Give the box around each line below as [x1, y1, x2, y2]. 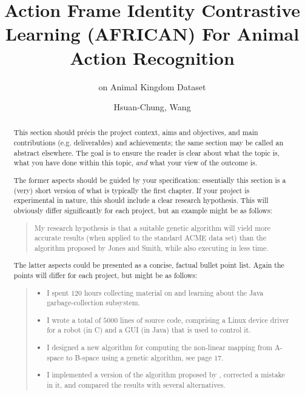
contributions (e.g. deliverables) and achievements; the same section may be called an [13, 138, 284, 148]
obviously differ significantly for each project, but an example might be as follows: [13, 205, 272, 215]
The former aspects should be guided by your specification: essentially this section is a [13, 175, 286, 185]
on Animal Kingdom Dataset [98, 80, 206, 93]
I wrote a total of [47, 314, 101, 325]
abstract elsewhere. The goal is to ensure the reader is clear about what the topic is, [13, 147, 280, 158]
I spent [47, 287, 69, 297]
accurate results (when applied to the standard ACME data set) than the [34, 233, 266, 243]
